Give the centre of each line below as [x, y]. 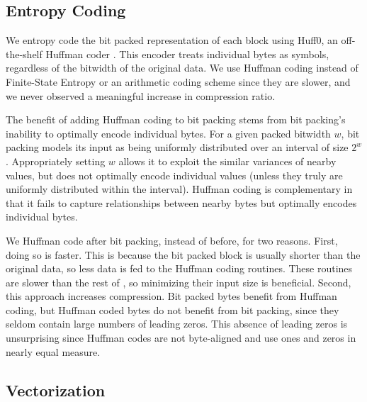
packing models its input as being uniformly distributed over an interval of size [177, 147]
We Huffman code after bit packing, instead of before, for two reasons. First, [172, 240]
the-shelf [24, 54]
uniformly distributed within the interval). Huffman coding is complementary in [179, 189]
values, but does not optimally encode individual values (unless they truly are [174, 175]
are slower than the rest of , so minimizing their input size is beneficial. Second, [179, 282]
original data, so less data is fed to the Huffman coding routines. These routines [179, 268]
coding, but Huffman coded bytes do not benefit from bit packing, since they [173, 309]
